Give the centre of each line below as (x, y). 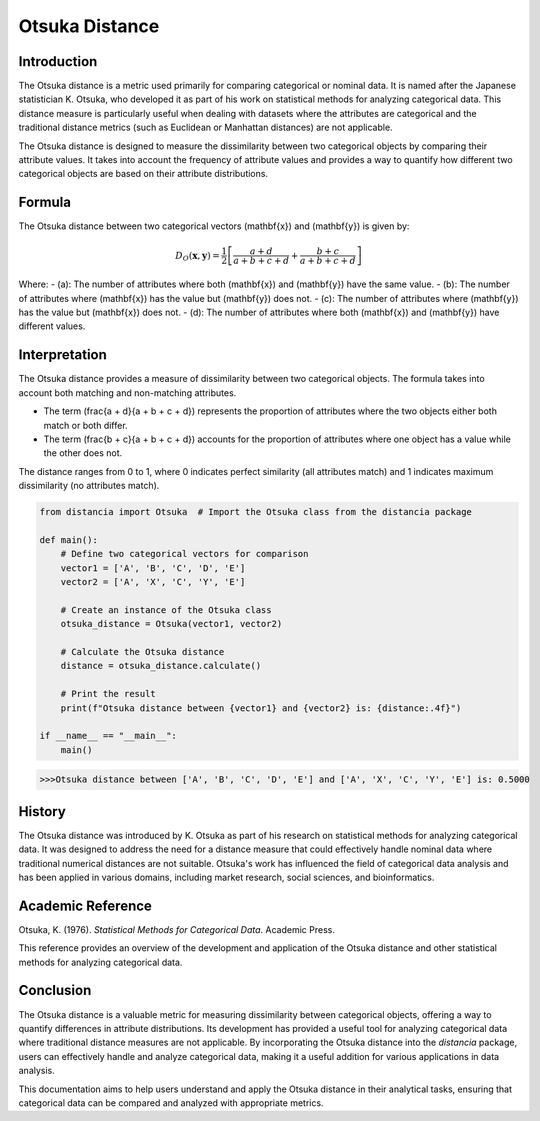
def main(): (69, 539)
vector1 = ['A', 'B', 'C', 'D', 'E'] (153, 568)
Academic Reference (85, 905)
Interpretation (62, 355)
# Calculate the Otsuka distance (142, 651)
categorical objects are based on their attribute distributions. (143, 174)
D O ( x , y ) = (197, 256)
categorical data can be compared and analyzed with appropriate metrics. (171, 1102)
